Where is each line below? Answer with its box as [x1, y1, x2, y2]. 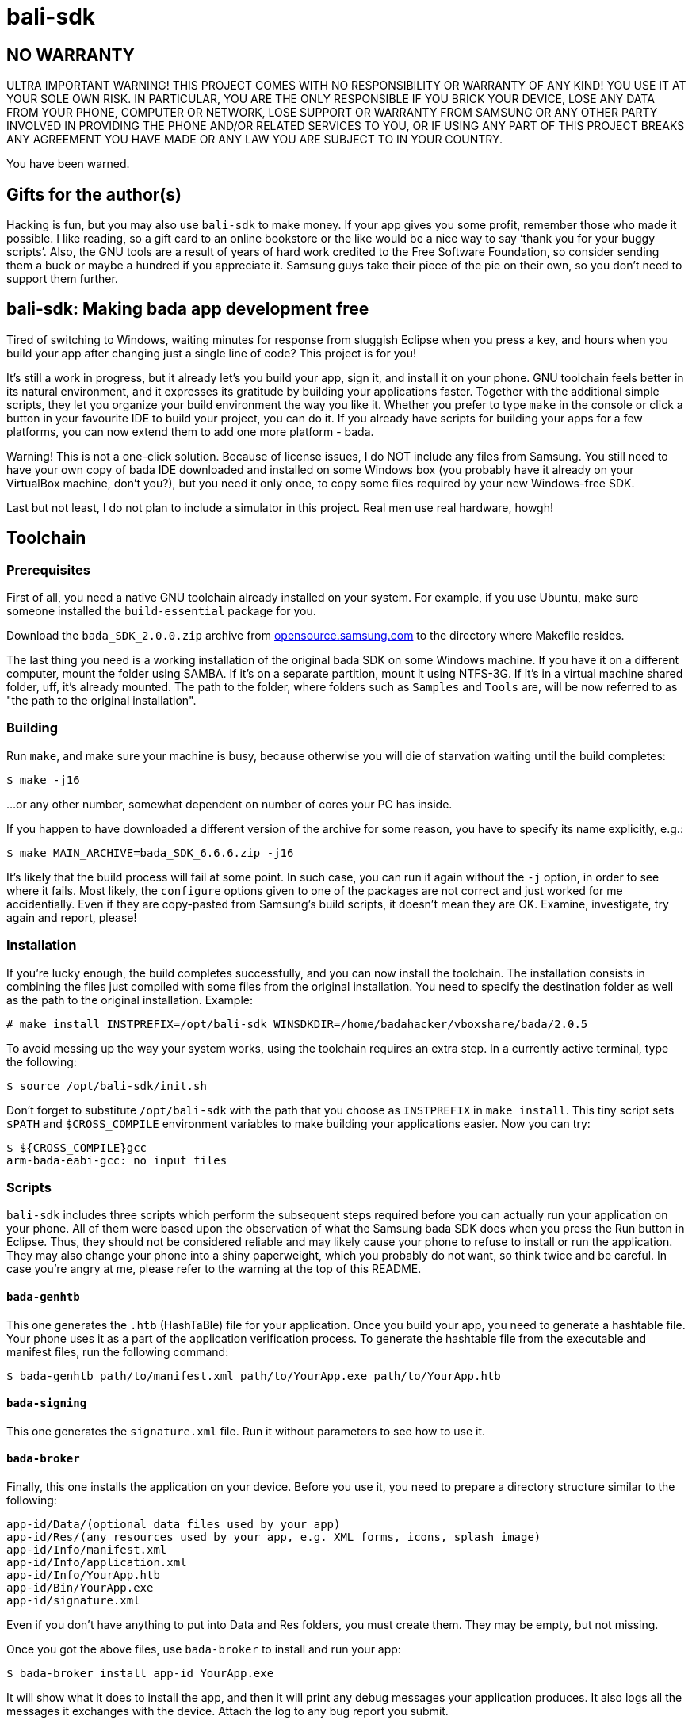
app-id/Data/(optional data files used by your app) [6, 1517, 341, 1531]
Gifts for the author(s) [6, 184, 182, 205]
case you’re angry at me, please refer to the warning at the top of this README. [6, 1262, 422, 1276]
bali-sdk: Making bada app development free [6, 299, 369, 319]
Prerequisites [6, 561, 90, 578]
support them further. [6, 272, 118, 286]
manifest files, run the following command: [6, 1344, 229, 1359]
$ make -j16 [6, 773, 80, 786]
